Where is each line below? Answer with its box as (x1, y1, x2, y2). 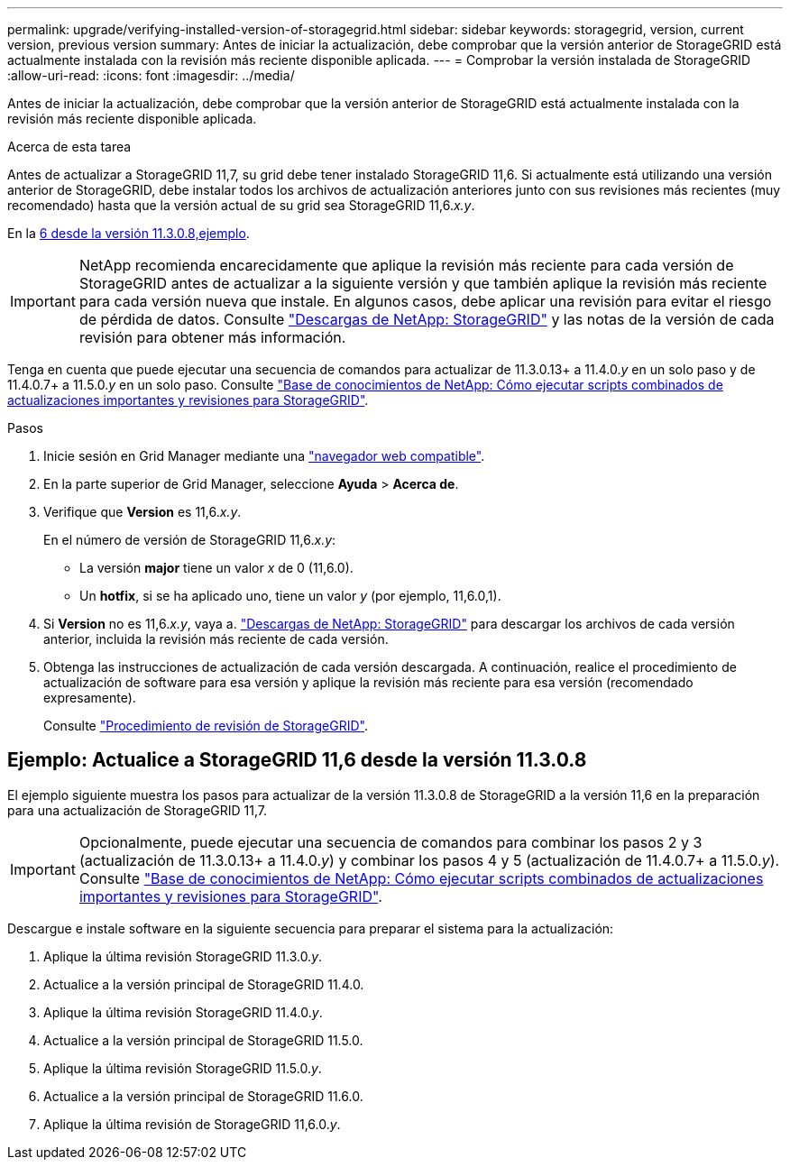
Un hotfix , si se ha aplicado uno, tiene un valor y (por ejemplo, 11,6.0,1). (79, 588, 501, 603)
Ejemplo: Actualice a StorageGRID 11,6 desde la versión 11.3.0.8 (7, 749, 587, 772)
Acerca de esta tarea (7, 139, 132, 154)
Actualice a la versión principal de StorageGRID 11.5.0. (43, 1032, 363, 1048)
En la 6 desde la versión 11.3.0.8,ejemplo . (7, 225, 250, 241)
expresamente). (43, 690, 136, 705)
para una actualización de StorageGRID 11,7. (7, 802, 267, 818)
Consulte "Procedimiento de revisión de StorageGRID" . (43, 718, 368, 733)
